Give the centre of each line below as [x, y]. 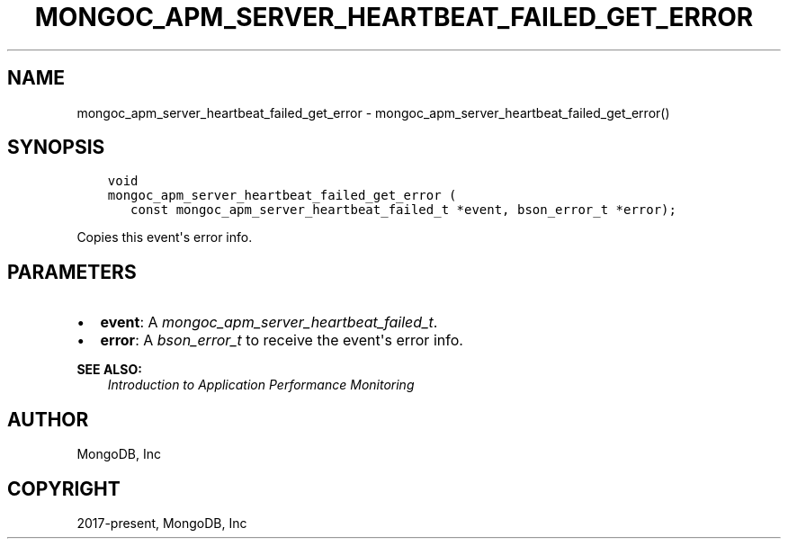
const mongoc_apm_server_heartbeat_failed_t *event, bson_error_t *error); [403, 210]
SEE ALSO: [109, 370]
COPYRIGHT [64, 488]
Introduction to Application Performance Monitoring [261, 385]
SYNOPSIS [56, 148]
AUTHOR [48, 419]
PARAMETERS [72, 272]
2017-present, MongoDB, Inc [162, 523]
